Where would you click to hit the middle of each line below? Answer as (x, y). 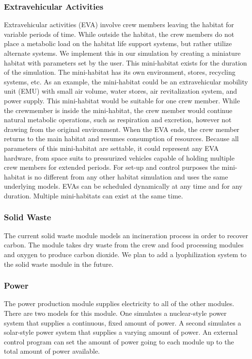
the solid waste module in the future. (59, 264)
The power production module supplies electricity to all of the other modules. (119, 303)
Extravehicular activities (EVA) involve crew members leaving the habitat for (119, 24)
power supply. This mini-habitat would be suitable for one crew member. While (122, 100)
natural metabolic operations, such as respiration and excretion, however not (118, 120)
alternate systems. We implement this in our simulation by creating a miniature (122, 53)
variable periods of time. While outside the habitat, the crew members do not (119, 34)
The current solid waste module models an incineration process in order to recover (126, 235)
